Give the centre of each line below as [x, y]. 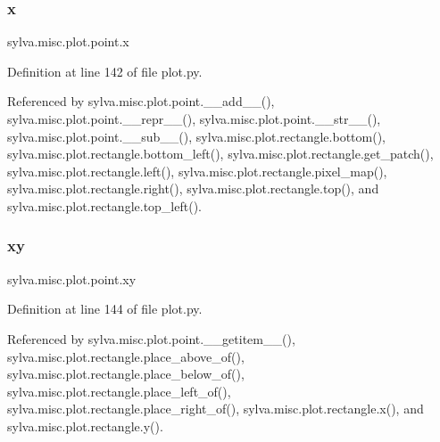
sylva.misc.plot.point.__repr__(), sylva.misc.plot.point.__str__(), [194, 119]
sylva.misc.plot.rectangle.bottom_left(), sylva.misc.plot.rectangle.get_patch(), [220, 154]
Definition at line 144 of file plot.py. [105, 309]
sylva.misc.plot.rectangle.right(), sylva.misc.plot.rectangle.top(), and [193, 188]
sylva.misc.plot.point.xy [72, 278]
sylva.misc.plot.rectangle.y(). [85, 426]
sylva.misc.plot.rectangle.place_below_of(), [126, 374]
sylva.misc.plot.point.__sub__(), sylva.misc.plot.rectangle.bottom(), [196, 136]
